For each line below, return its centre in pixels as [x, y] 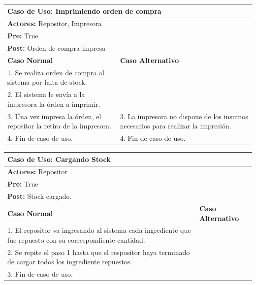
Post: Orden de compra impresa [57, 48]
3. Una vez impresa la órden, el [54, 116]
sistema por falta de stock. [47, 82]
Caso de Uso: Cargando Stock [59, 159]
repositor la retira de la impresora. [59, 126]
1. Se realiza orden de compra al [56, 72]
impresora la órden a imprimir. [54, 104]
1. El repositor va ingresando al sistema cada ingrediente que [99, 230]
